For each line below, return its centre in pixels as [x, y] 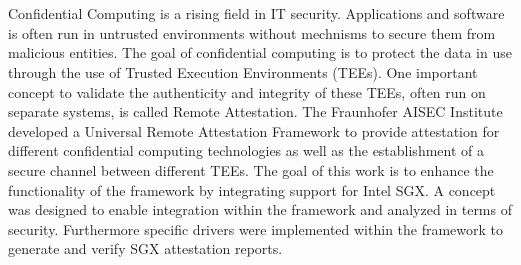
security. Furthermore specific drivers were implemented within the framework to [256, 228]
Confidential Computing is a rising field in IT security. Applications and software [256, 13]
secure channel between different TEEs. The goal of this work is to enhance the [251, 169]
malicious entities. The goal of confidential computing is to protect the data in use [260, 52]
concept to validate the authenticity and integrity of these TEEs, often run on [247, 91]
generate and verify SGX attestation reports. [145, 248]
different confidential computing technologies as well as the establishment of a [246, 150]
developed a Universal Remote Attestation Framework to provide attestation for [254, 130]
